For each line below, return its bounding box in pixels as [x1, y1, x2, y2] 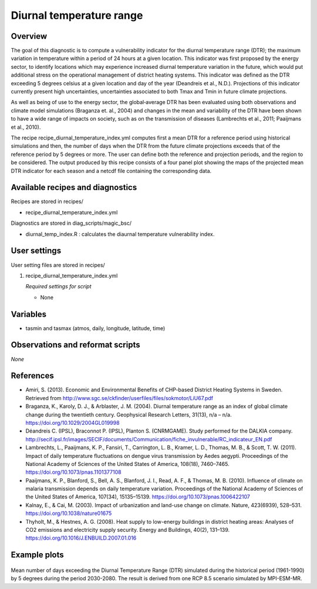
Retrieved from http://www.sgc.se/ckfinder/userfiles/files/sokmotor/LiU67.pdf [25, 394, 214, 401]
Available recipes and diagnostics [11, 182, 137, 192]
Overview [11, 31, 48, 41]
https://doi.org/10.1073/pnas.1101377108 [25, 468, 122, 476]
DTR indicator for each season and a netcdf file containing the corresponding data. [11, 167, 212, 174]
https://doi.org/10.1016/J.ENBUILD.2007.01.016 [25, 534, 137, 541]
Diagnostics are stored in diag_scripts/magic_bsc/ [11, 219, 132, 227]
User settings [11, 246, 62, 256]
